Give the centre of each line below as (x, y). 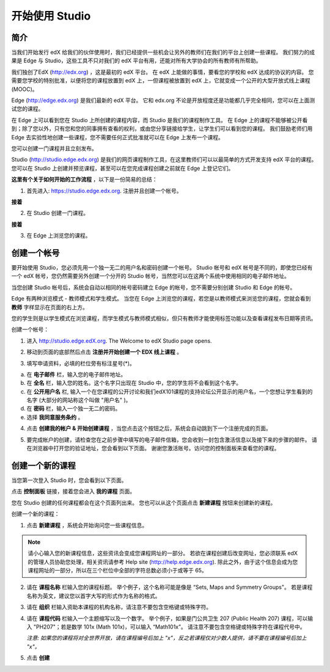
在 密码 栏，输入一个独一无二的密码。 (74, 409)
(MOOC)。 (24, 89)
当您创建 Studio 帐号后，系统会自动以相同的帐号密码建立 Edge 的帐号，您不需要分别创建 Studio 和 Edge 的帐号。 (153, 287)
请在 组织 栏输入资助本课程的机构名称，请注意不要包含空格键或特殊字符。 (119, 607)
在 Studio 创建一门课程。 (58, 213)
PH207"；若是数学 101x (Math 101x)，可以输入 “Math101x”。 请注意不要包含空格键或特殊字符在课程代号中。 (170, 627)
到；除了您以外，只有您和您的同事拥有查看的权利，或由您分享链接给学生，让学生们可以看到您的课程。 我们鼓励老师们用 (162, 129)
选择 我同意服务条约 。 (55, 417)
